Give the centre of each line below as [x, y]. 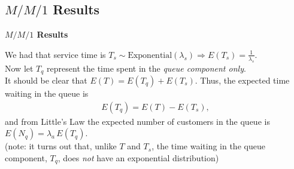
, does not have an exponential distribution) [138, 157]
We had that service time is [55, 54]
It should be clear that [46, 80]
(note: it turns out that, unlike [61, 146]
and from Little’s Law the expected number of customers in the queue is [137, 121]
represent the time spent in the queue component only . [146, 68]
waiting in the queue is [47, 93]
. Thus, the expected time [242, 80]
